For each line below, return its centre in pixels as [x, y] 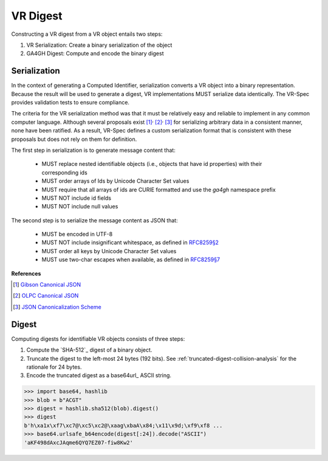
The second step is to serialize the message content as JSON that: [95, 220]
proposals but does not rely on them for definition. [74, 139]
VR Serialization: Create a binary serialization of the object [99, 45]
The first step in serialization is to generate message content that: [93, 150]
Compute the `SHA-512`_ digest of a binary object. [89, 350]
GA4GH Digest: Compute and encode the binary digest [95, 53]
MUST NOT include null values [80, 207]
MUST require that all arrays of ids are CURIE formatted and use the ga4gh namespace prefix [159, 190]
